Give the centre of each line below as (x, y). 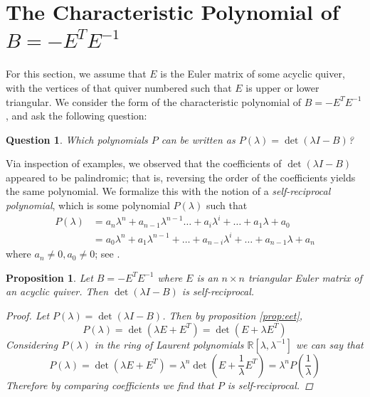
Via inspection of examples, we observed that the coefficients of (144, 163)
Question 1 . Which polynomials (77, 139)
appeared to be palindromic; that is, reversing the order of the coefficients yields (181, 177)
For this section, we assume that (76, 74)
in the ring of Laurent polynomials (169, 344)
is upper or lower (282, 87)
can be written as (198, 139)
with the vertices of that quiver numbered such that (119, 87)
